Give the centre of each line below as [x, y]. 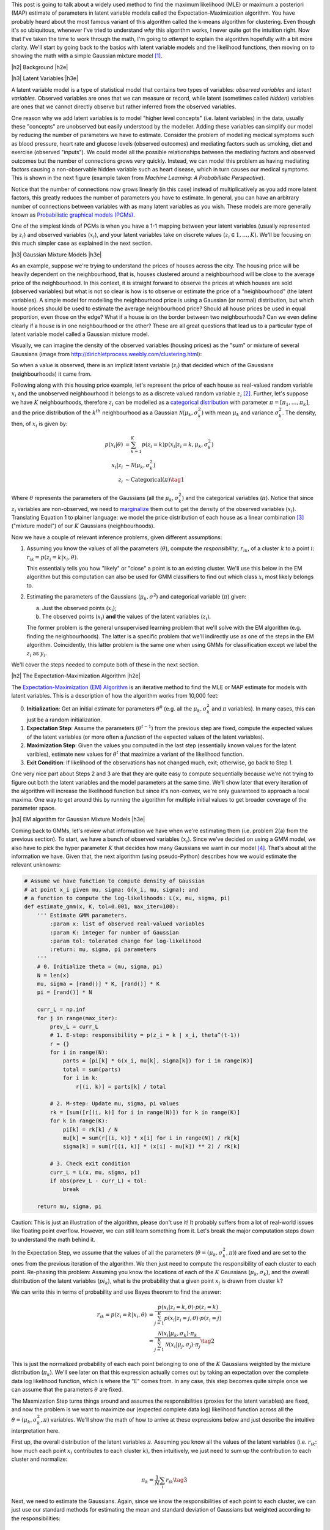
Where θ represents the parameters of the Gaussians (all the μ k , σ [95, 498]
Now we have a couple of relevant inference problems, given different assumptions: [117, 537]
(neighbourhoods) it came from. [51, 374]
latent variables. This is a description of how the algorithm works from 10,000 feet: [115, 696]
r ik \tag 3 [177, 1481]
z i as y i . [37, 654]
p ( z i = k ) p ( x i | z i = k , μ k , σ [175, 445]
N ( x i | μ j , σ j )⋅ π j [183, 1345]
